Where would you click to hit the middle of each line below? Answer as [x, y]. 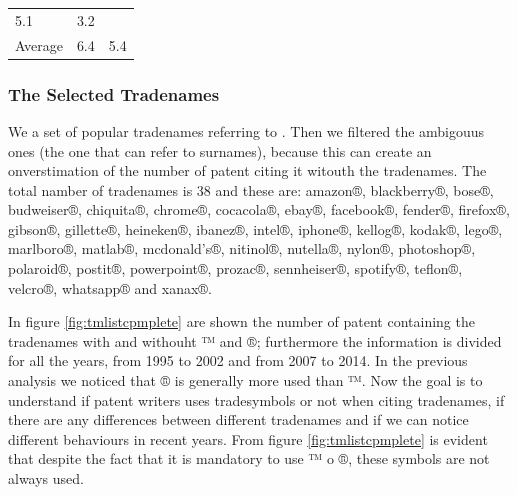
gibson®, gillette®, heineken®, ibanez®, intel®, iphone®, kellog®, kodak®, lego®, [255, 228]
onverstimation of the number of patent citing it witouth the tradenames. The [247, 170]
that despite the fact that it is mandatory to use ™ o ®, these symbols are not [249, 458]
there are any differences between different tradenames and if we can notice [238, 419]
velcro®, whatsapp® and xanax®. [110, 287]
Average [39, 44]
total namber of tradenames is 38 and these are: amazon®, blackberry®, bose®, [251, 189]
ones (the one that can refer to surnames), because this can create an [220, 150]
